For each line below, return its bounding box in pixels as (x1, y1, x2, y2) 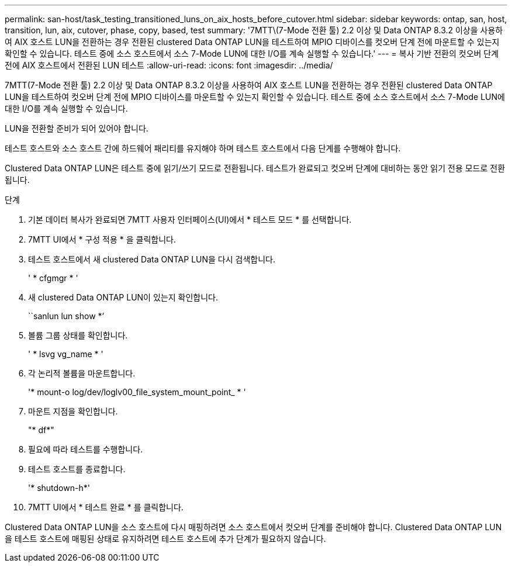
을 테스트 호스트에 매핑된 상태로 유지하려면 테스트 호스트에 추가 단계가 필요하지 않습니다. (5, 534, 326, 544)
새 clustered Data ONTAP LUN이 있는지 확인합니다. (28, 292, 218, 302)
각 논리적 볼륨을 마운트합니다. (28, 368, 136, 378)
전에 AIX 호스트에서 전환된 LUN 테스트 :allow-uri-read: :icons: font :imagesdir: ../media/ (5, 60, 333, 70)
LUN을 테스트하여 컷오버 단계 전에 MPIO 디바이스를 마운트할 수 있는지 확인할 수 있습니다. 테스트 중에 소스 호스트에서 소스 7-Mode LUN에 (5, 92, 505, 102)
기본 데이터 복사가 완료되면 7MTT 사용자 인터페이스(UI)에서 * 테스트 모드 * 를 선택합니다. (28, 215, 352, 224)
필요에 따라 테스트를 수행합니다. (28, 444, 143, 454)
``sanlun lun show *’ (28, 311, 105, 321)
